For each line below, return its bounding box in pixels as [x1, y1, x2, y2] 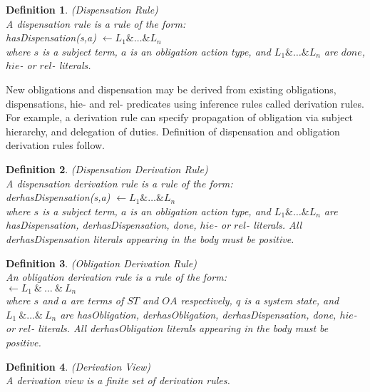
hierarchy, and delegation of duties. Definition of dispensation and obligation [6, 123, 340, 138]
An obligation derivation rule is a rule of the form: [6, 269, 227, 284]
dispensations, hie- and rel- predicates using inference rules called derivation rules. [6, 96, 364, 110]
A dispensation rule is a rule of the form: [6, 16, 186, 31]
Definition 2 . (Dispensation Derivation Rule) [6, 161, 208, 176]
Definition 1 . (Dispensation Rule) [6, 2, 158, 16]
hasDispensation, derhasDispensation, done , [6, 217, 197, 232]
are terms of [70, 293, 124, 308]
